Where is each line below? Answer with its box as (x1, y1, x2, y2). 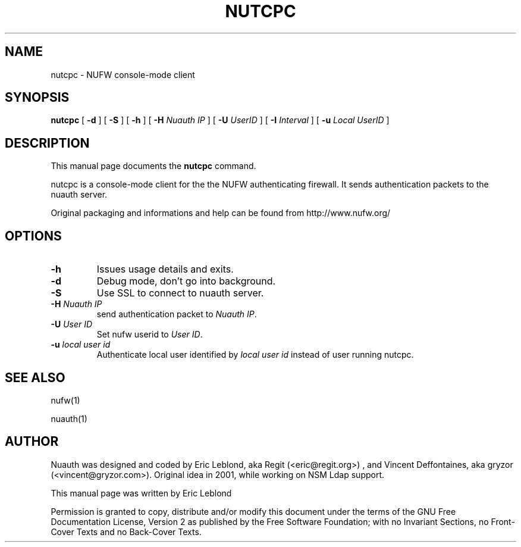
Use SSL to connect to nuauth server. (96, 287, 264, 299)
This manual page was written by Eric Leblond (51, 487, 232, 498)
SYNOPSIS (5, 90, 70, 105)
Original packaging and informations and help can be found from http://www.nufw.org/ (51, 208, 391, 218)
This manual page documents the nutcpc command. (51, 161, 256, 171)
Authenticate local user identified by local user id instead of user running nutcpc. (96, 349, 414, 360)
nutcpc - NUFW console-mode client (51, 69, 195, 80)
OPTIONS (5, 228, 62, 243)
